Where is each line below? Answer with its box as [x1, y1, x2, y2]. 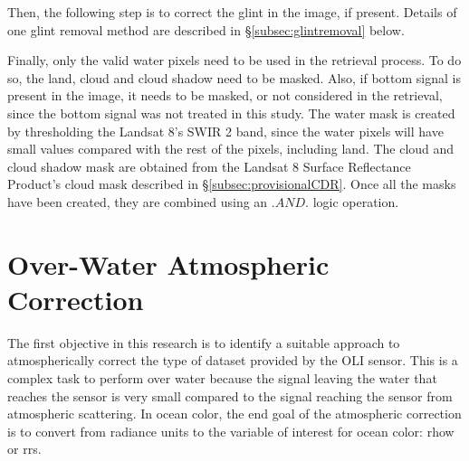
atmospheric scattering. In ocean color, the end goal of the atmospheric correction [7, 404, 462, 423]
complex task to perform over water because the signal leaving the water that [7, 369, 437, 388]
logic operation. [312, 192, 399, 211]
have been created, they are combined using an [7, 192, 268, 211]
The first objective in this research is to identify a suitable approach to [7, 333, 400, 352]
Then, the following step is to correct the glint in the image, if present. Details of [7, 3, 457, 21]
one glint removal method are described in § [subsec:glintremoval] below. [7, 20, 405, 39]
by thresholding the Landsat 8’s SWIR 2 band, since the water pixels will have [7, 121, 444, 140]
